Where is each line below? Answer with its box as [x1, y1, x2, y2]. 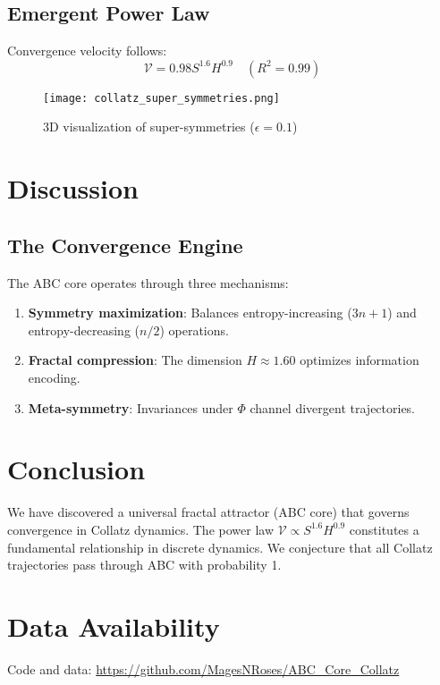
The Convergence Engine [7, 231, 243, 258]
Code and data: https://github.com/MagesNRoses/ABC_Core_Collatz [7, 659, 400, 678]
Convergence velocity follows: [7, 41, 167, 60]
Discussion [7, 170, 139, 207]
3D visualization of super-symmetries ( [43, 117, 255, 136]
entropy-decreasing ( [28, 320, 140, 339]
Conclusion [7, 451, 146, 487]
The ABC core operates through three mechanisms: [7, 273, 289, 292]
